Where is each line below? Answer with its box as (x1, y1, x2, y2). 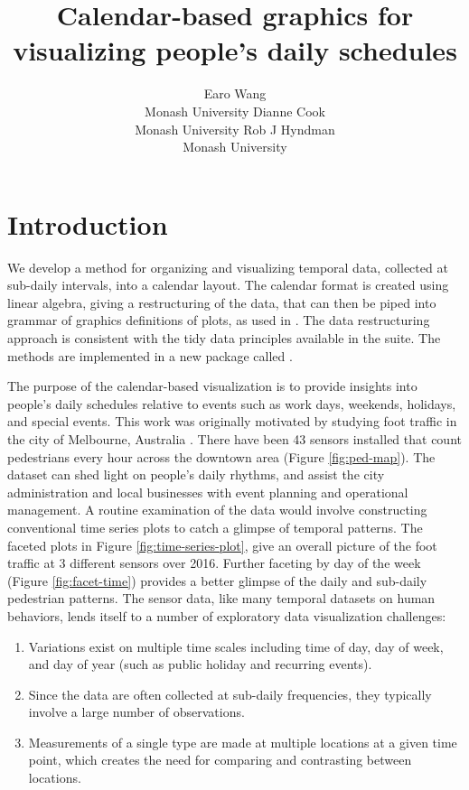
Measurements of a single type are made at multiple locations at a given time (28, 732, 457, 751)
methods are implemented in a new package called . (7, 346, 293, 365)
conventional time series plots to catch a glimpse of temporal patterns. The (7, 517, 423, 536)
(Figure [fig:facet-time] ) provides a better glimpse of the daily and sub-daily (7, 571, 427, 590)
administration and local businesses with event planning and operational (7, 482, 408, 501)
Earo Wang (203, 84, 267, 103)
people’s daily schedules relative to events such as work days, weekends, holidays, (7, 394, 456, 413)
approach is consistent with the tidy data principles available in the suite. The (7, 329, 441, 347)
